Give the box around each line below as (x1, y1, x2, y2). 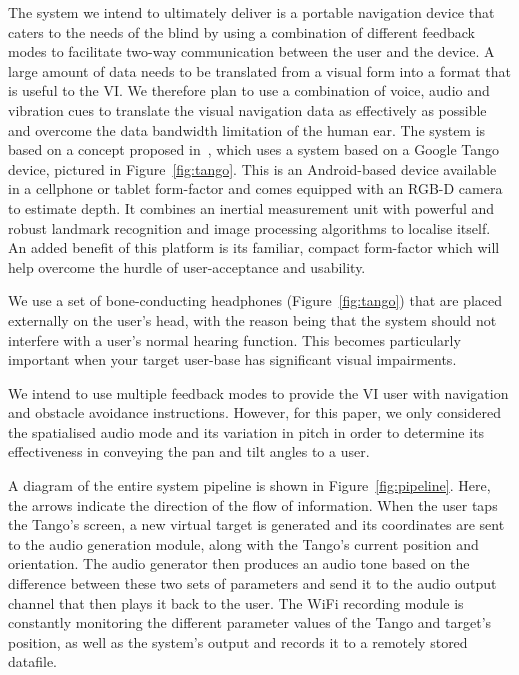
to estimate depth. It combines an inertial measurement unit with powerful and (8, 197, 495, 218)
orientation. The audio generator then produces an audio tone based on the (8, 553, 470, 574)
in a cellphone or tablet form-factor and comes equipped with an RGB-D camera (8, 178, 503, 199)
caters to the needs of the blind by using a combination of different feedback (8, 21, 475, 42)
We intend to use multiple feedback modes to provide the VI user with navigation (8, 382, 509, 403)
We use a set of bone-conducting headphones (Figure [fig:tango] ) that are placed (8, 290, 503, 311)
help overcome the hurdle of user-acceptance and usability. (8, 256, 366, 277)
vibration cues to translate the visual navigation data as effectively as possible (8, 99, 487, 120)
